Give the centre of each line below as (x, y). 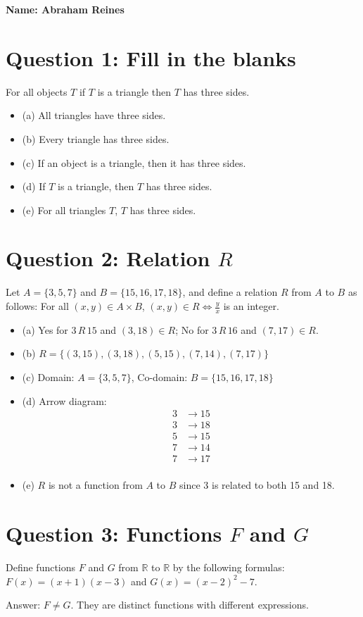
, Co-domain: (159, 377)
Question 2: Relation (108, 258)
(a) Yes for (45, 329)
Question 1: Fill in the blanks (151, 57)
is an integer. (251, 306)
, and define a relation (230, 292)
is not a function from (95, 485)
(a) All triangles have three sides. (94, 115)
